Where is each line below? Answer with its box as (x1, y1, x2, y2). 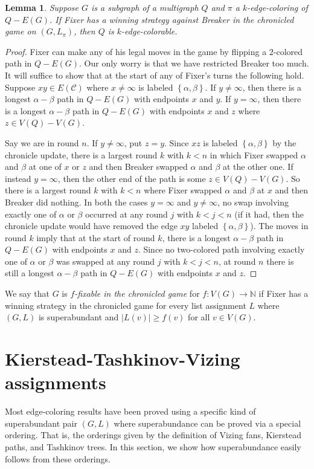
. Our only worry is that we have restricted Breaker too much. (79, 57, 309, 70)
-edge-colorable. (121, 25, 178, 37)
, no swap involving (217, 195, 289, 208)
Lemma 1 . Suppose (5, 1, 79, 13)
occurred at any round (85, 207, 168, 220)
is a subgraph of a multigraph (91, 1, 199, 13)
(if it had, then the (234, 207, 304, 220)
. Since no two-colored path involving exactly (138, 243, 305, 256)
